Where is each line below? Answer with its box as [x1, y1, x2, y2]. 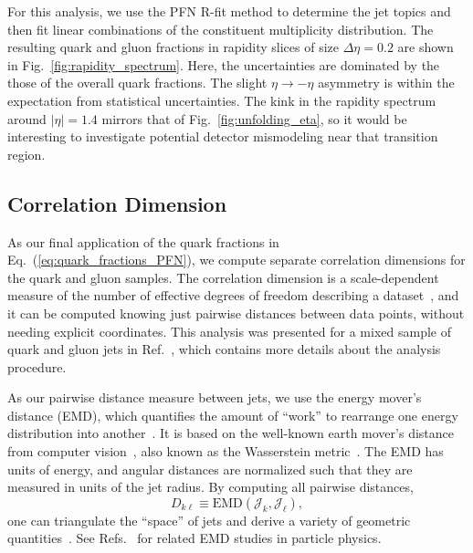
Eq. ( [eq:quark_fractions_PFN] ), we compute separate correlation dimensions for [7, 250, 466, 269]
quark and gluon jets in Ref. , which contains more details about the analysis [7, 339, 441, 359]
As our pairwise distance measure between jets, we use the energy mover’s [7, 388, 422, 407]
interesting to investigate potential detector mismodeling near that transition [7, 127, 438, 146]
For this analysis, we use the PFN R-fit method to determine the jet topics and [7, 2, 451, 20]
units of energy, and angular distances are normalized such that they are [7, 459, 413, 478]
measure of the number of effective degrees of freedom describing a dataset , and [7, 286, 459, 305]
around [7, 109, 47, 128]
